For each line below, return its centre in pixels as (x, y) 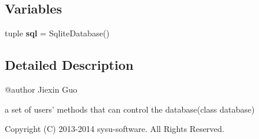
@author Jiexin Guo (41, 89)
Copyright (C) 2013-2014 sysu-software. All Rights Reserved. (115, 129)
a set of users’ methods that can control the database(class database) (130, 109)
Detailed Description (69, 65)
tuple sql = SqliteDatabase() (57, 33)
